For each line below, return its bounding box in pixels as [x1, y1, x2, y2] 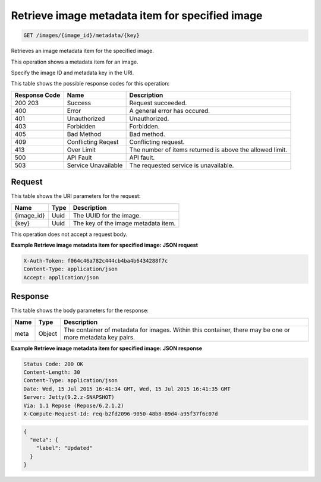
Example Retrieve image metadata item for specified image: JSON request [11, 241, 199, 248]
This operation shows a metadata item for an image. [11, 58, 139, 65]
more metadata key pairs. [63, 333, 136, 341]
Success [67, 99, 92, 107]
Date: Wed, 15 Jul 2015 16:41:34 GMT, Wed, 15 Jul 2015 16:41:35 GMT [23, 385, 231, 392]
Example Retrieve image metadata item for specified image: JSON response [11, 345, 202, 352]
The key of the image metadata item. [73, 219, 176, 227]
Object [38, 329, 58, 338]
